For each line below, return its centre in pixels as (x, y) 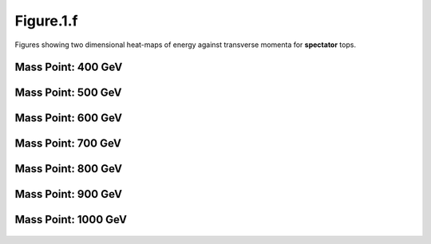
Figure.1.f (46, 21)
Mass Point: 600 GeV (69, 118)
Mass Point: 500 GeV (69, 93)
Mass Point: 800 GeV (69, 169)
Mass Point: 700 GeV (68, 144)
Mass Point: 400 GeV (69, 67)
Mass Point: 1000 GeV (71, 220)
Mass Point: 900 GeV (69, 194)
